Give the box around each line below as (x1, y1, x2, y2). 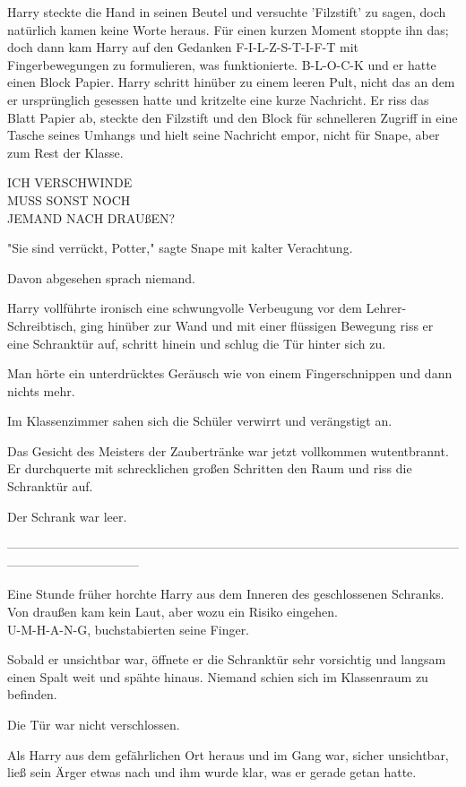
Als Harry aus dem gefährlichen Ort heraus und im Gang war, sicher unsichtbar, (7, 745, 449, 764)
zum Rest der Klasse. (7, 143, 124, 161)
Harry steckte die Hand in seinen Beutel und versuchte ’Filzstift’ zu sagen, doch (7, 3, 446, 21)
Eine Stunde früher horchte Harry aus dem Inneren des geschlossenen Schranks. (7, 584, 444, 603)
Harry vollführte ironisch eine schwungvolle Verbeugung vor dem (7, 298, 362, 317)
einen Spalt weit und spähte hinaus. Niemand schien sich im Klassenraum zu (7, 667, 428, 686)
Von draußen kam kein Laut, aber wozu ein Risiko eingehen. (7, 602, 338, 621)
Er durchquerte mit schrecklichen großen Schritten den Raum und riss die (7, 459, 412, 478)
